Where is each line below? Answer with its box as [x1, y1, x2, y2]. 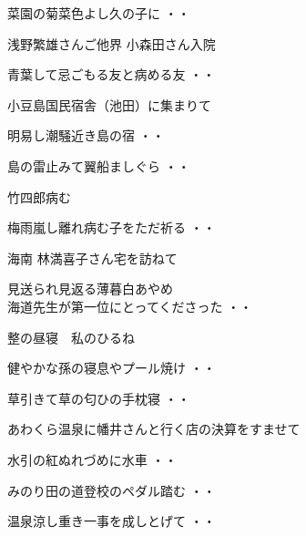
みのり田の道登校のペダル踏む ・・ [7, 480, 216, 500]
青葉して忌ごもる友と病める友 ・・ [7, 65, 216, 84]
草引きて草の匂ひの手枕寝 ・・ [7, 388, 190, 407]
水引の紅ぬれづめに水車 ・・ [7, 449, 178, 469]
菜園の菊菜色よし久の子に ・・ [7, 4, 190, 22]
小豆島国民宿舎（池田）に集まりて [7, 95, 211, 114]
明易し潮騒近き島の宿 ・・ [7, 126, 165, 145]
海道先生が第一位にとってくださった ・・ [7, 296, 253, 315]
